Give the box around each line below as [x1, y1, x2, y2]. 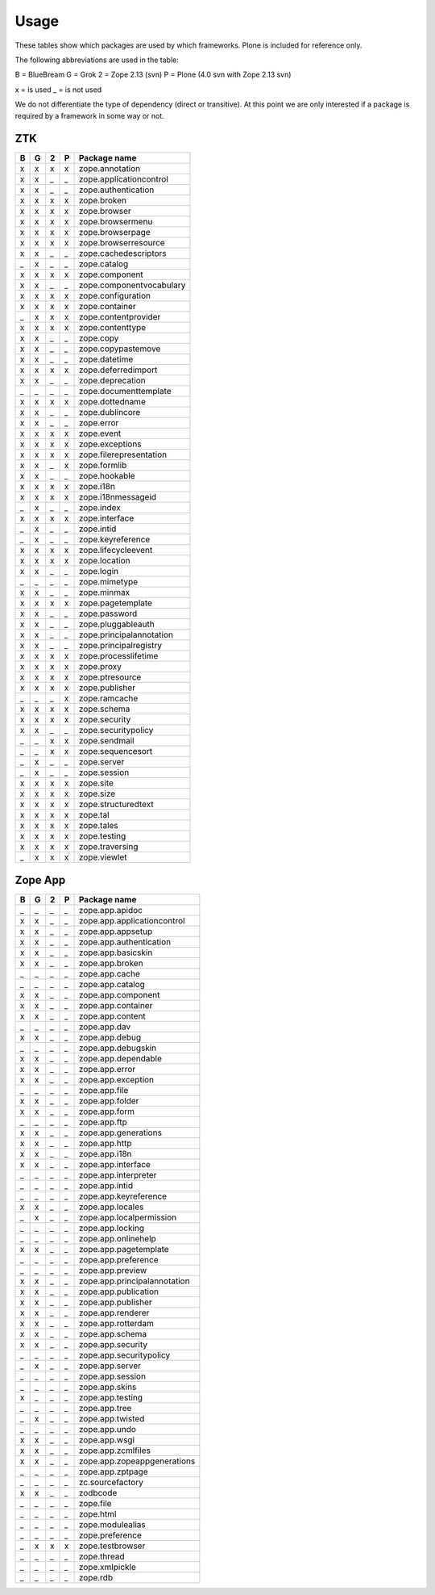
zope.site [78, 777, 114, 789]
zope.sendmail [78, 735, 135, 747]
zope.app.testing [78, 1392, 143, 1403]
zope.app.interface [78, 1158, 151, 1170]
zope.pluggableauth [78, 618, 155, 630]
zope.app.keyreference [78, 1191, 168, 1202]
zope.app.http [78, 1137, 132, 1149]
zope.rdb [78, 1572, 113, 1583]
